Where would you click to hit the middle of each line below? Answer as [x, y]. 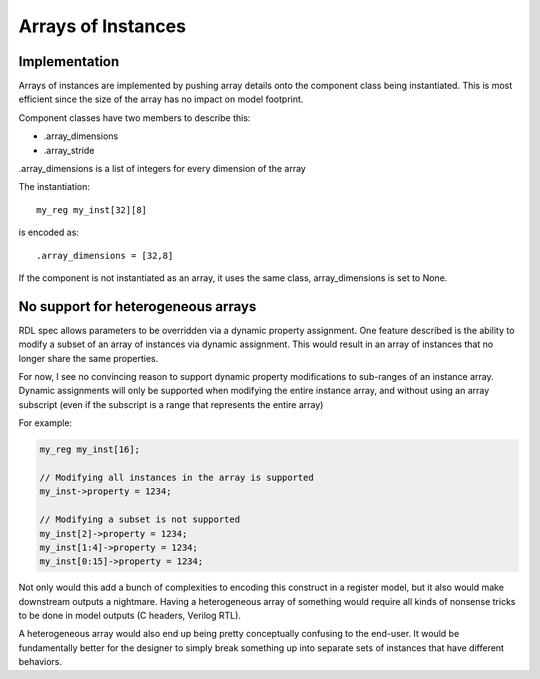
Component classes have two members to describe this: [134, 117]
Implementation [69, 61]
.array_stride [69, 150]
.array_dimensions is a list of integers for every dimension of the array [162, 169]
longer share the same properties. [88, 358]
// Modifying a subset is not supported [139, 519]
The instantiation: [54, 187]
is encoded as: [49, 232]
